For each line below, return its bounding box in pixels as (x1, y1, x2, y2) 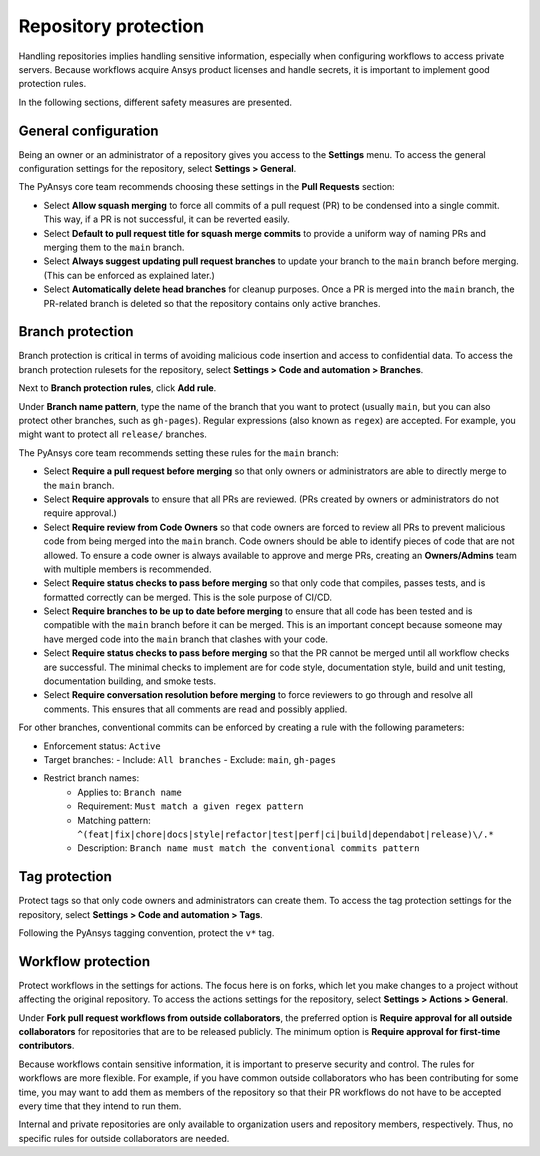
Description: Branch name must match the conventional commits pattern (77, 842, 420, 854)
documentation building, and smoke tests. (43, 675, 217, 687)
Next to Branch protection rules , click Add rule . (18, 382, 217, 394)
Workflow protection (18, 953, 150, 970)
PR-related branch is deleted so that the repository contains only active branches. (43, 297, 381, 309)
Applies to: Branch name (77, 786, 182, 798)
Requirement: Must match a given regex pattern (77, 800, 304, 812)
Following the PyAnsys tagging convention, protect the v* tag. (18, 927, 275, 939)
